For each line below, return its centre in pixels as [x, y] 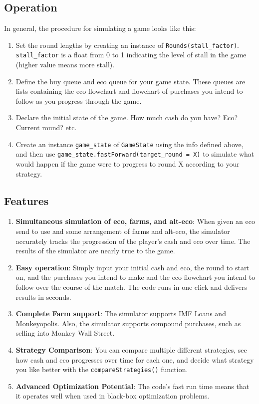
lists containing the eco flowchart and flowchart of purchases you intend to [129, 91]
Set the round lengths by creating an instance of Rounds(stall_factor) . [127, 45]
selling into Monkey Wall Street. [65, 333]
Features [26, 200]
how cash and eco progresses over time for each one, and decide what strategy [135, 359]
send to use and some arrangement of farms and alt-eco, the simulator [123, 231]
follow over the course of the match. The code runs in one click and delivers [131, 287]
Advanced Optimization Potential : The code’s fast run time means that [132, 386]
